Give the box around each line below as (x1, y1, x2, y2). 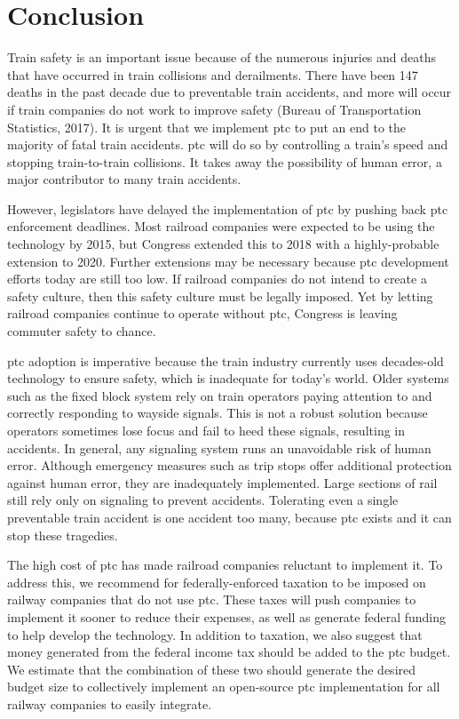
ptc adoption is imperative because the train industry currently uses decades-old (7, 351, 444, 370)
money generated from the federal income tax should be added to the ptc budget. (7, 643, 451, 661)
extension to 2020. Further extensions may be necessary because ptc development (7, 252, 449, 270)
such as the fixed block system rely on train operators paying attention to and (7, 386, 432, 404)
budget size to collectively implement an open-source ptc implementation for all (7, 677, 440, 696)
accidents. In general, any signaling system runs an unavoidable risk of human (7, 438, 431, 457)
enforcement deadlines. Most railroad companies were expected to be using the (7, 217, 435, 236)
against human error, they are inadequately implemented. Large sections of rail (7, 473, 438, 491)
